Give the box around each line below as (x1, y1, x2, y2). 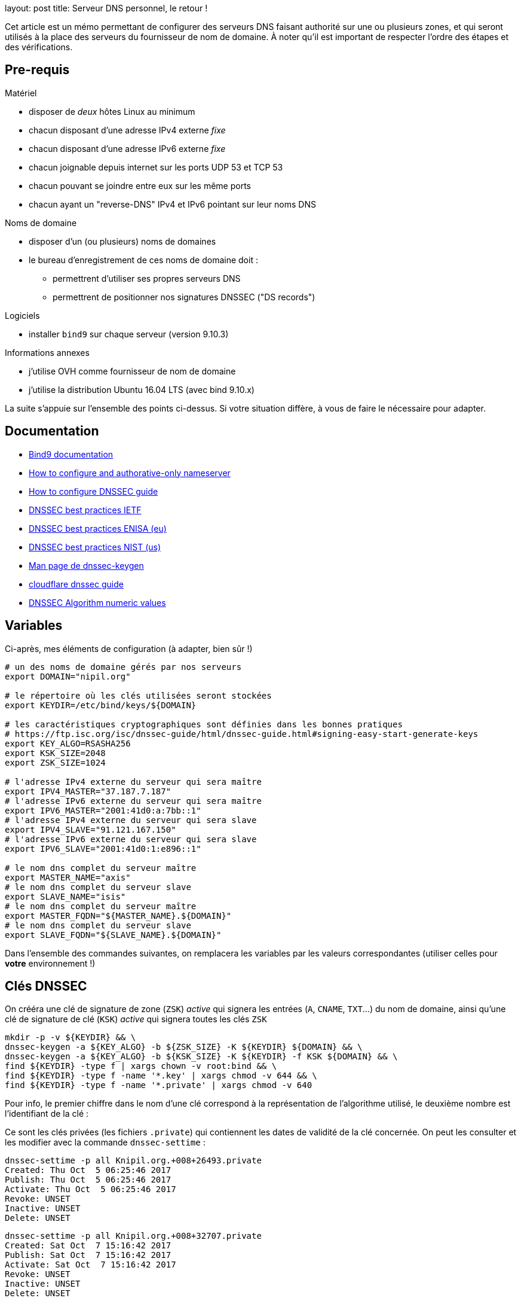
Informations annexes (5, 347, 90, 358)
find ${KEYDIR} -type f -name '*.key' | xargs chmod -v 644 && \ (5, 1071, 317, 1081)
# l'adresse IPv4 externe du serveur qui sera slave (5, 815, 257, 825)
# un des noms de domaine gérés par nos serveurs (5, 662, 242, 672)
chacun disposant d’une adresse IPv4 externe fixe (29, 124, 226, 135)
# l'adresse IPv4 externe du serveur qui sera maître (5, 776, 262, 787)
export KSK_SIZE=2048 (5, 748, 106, 758)
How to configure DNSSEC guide (29, 486, 158, 496)
